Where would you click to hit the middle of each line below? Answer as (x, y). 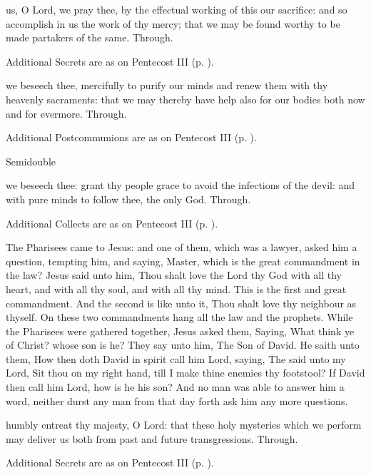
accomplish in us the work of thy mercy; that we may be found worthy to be (173, 23)
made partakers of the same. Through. (90, 37)
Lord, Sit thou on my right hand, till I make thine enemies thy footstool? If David (185, 373)
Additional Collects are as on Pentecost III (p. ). (112, 223)
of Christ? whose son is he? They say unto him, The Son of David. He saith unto (183, 345)
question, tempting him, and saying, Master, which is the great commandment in (183, 261)
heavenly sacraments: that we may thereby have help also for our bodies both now (185, 99)
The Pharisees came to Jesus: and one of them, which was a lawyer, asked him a (182, 247)
